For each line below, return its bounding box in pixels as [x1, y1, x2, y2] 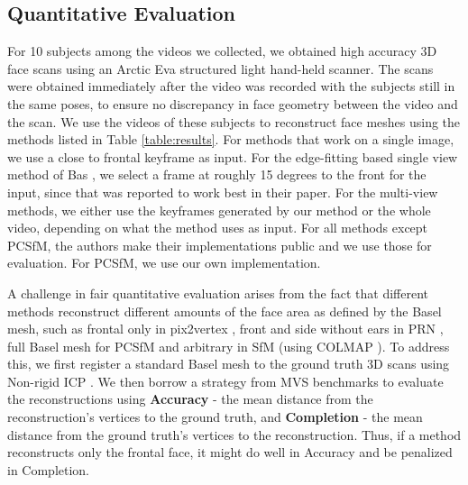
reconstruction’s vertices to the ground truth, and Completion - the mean [7, 407, 423, 426]
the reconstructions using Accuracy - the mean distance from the [7, 389, 373, 408]
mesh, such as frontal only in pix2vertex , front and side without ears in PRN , [7, 319, 444, 338]
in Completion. [7, 460, 90, 479]
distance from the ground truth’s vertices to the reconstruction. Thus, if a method [7, 425, 462, 444]
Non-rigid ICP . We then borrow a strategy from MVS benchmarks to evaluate [7, 371, 444, 390]
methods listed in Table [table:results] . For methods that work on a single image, [7, 130, 454, 149]
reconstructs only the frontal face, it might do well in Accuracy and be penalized [7, 443, 453, 462]
